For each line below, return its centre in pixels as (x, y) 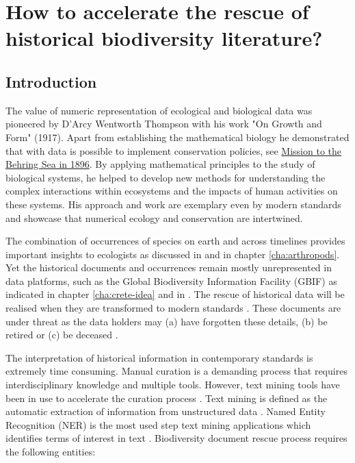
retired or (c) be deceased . (62, 335)
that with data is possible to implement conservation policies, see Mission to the (174, 150)
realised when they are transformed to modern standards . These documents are (173, 308)
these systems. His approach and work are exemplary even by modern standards (173, 204)
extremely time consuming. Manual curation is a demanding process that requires (176, 371)
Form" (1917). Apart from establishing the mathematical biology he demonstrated (177, 137)
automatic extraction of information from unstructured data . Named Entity (166, 411)
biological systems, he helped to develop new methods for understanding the (166, 177)
